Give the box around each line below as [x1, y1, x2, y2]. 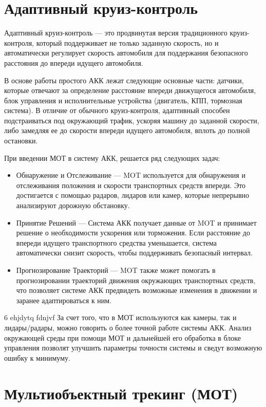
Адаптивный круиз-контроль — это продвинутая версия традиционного [4, 27, 227, 38]
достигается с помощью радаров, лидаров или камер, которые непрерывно [16, 190, 250, 200]
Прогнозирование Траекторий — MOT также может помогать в [16, 265, 216, 275]
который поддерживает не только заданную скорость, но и [36, 37, 219, 48]
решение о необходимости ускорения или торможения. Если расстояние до [16, 227, 250, 238]
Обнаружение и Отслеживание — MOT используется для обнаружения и [16, 170, 245, 180]
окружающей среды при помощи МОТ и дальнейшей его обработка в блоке [4, 332, 241, 343]
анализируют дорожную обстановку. [16, 200, 130, 211]
